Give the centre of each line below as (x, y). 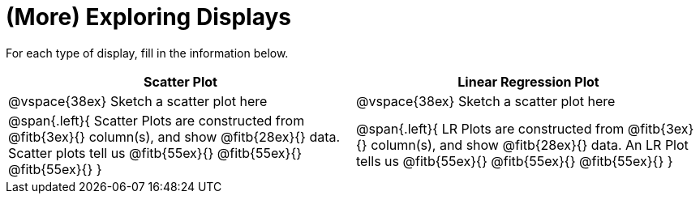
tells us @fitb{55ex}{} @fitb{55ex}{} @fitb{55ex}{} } (515, 161)
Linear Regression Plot (528, 81)
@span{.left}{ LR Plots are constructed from (490, 128)
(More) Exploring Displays (148, 17)
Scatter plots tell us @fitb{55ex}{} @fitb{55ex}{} (155, 153)
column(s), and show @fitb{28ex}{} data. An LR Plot (530, 145)
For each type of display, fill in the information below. (147, 53)
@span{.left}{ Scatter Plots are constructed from (157, 120)
